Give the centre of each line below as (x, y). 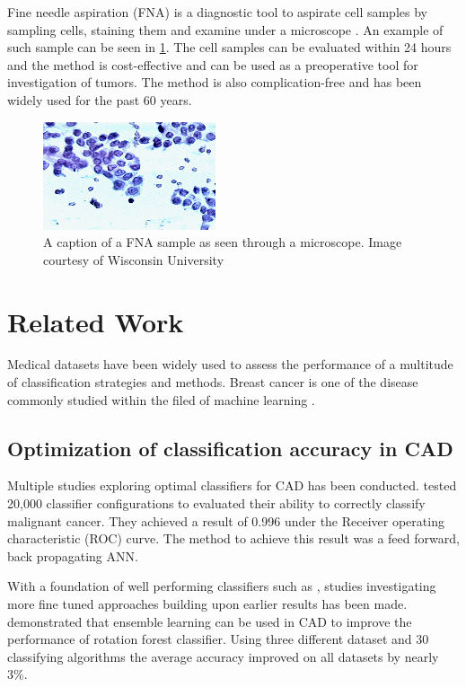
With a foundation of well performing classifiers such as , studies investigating (222, 586)
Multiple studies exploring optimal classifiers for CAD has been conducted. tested (232, 485)
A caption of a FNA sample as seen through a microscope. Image (223, 242)
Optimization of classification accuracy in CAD (230, 448)
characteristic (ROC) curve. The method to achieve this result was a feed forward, (233, 538)
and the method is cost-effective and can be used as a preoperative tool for (213, 64)
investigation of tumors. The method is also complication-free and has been (215, 82)
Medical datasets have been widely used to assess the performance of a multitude (230, 364)
